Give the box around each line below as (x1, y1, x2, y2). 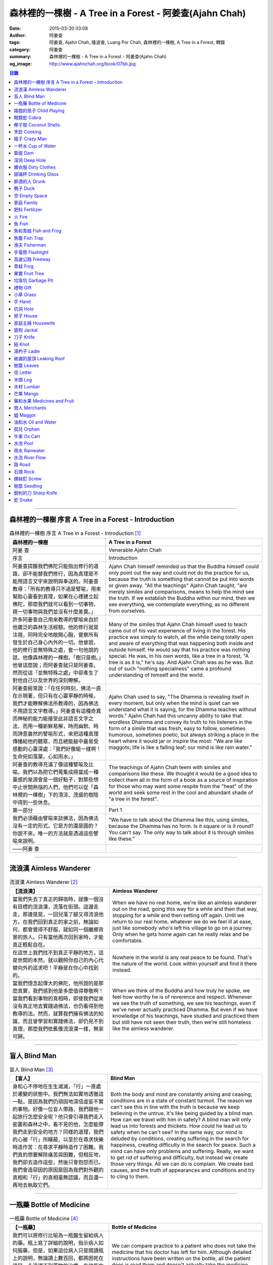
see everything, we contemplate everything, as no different (108, 601, 250, 608)
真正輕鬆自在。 (12, 941, 48, 948)
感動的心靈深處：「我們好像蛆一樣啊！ (12, 745, 101, 752)
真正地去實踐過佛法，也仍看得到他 (22, 1002, 104, 1009)
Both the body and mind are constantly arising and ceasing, (110, 1091, 253, 1098)
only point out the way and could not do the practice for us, (108, 569, 250, 576)
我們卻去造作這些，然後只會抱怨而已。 (12, 1159, 104, 1166)
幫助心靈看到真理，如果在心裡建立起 (12, 593, 99, 600)
